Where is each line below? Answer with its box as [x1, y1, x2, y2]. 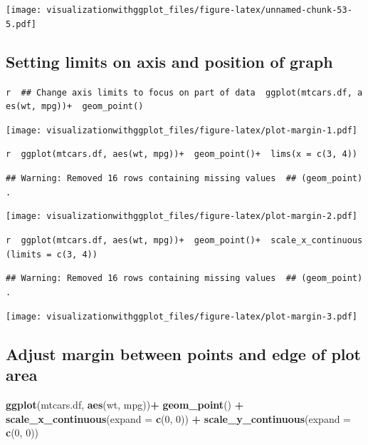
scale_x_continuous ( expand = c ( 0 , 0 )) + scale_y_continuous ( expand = [6, 411, 352, 426]
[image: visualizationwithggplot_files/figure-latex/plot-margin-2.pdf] [6, 211, 357, 222]
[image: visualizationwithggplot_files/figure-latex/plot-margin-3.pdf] [6, 311, 357, 322]
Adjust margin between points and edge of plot [6, 342, 361, 364]
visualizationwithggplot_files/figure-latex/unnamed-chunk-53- [46, 5, 352, 15]
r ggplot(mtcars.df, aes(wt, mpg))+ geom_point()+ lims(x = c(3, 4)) [6, 149, 357, 160]
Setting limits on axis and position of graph [6, 50, 333, 72]
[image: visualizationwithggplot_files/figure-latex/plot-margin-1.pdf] [6, 125, 357, 135]
